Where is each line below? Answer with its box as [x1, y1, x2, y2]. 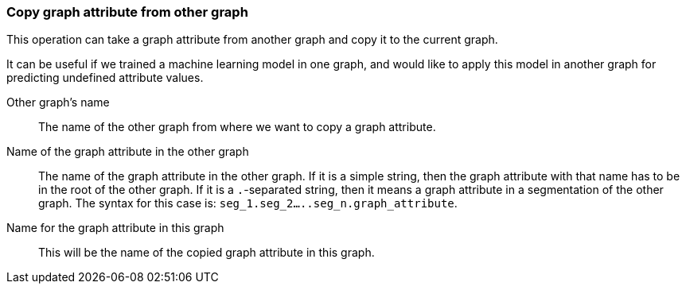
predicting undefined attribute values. [6, 71, 204, 85]
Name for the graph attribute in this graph [6, 221, 224, 235]
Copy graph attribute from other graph [6, 4, 248, 20]
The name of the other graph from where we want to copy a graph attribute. [38, 120, 436, 134]
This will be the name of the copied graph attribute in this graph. [38, 246, 375, 260]
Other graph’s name [6, 95, 110, 110]
